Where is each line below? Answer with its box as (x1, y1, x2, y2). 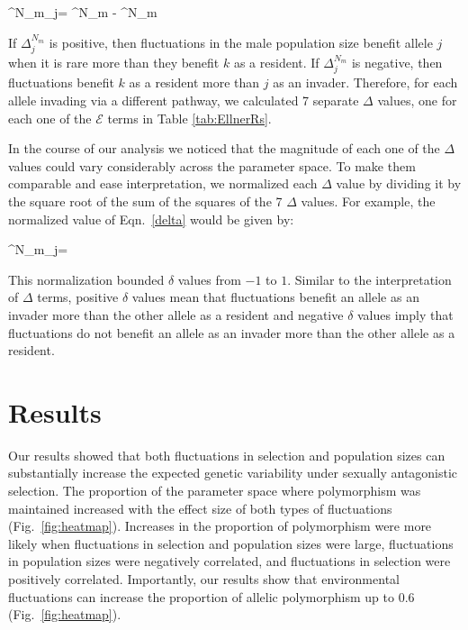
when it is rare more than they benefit (8, 53, 220, 72)
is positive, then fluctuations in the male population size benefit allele (49, 32, 433, 51)
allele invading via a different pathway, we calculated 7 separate (8, 91, 359, 110)
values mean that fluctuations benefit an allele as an (131, 288, 419, 306)
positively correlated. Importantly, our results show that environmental (8, 570, 400, 589)
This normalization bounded (8, 269, 165, 288)
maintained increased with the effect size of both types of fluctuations (8, 498, 392, 517)
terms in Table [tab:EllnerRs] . (107, 108, 272, 127)
